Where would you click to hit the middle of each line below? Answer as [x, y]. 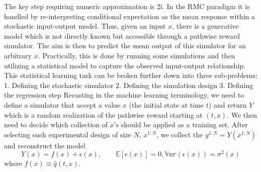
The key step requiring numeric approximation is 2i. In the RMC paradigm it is [127, 6]
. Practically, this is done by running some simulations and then [137, 55]
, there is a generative [205, 26]
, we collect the [180, 134]
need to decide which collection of [56, 124]
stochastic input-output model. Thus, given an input [85, 26]
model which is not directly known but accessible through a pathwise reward [122, 35]
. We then [242, 114]
